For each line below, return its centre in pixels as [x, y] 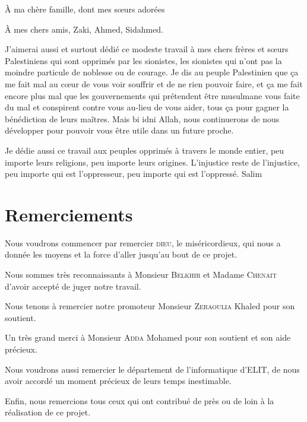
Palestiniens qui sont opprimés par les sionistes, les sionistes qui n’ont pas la [143, 60]
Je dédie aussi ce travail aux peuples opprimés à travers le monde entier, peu [145, 150]
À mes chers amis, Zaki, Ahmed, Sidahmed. [84, 29]
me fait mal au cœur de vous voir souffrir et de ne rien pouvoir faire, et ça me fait [154, 83]
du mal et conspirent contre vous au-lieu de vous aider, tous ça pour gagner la [147, 107]
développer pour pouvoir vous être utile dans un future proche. [119, 130]
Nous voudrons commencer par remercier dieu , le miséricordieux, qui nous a [143, 242]
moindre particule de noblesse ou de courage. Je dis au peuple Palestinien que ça [152, 72]
